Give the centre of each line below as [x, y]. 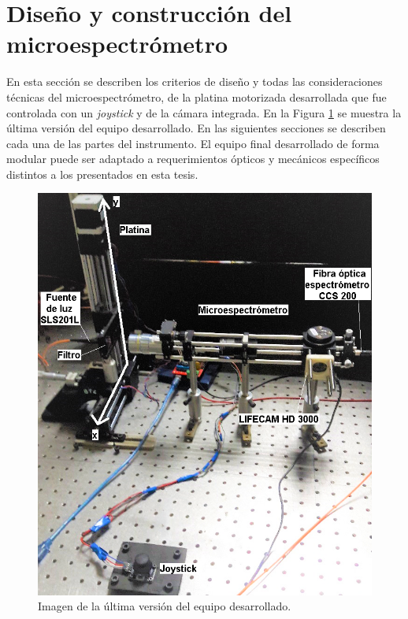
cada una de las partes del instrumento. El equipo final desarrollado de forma [193, 143]
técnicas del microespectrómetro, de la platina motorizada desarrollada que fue [197, 96]
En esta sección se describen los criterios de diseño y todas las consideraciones [195, 82]
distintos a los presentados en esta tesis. [102, 174]
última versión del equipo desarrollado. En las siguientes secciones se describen [196, 128]
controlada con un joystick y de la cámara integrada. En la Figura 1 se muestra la [204, 112]
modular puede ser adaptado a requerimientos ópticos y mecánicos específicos [193, 159]
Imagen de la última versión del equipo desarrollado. [165, 606]
